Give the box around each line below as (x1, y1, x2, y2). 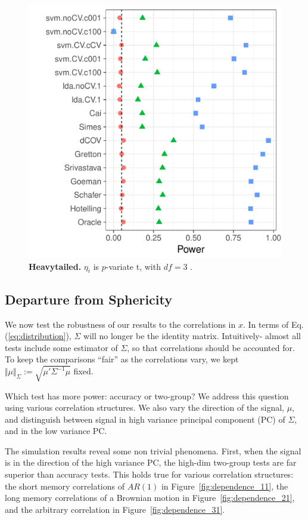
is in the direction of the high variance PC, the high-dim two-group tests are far (5, 456, 297, 469)
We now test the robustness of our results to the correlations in (5, 318, 236, 330)
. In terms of (242, 318, 289, 330)
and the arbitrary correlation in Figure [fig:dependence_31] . (5, 503, 225, 515)
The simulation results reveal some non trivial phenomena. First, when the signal (5, 444, 301, 457)
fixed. (73, 365, 94, 377)
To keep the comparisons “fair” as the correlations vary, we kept (5, 353, 239, 365)
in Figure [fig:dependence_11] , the (161, 479, 288, 492)
